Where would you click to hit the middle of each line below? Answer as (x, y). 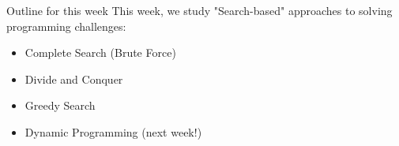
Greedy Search (60, 105)
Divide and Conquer (74, 79)
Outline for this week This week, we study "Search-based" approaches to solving (199, 10)
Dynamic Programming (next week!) (113, 131)
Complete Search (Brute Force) (100, 52)
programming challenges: (66, 26)
